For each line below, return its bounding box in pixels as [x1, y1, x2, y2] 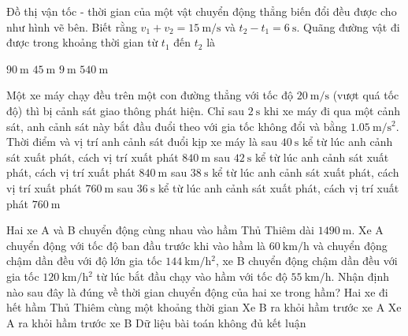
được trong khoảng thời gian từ [6, 34, 158, 50]
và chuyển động [313, 237, 388, 253]
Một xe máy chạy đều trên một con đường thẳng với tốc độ [6, 87, 294, 103]
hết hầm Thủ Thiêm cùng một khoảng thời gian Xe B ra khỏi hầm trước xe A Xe [6, 299, 402, 315]
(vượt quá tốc [332, 87, 399, 103]
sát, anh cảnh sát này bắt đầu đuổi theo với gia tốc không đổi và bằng [6, 118, 347, 134]
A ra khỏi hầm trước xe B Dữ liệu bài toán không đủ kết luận [6, 314, 306, 330]
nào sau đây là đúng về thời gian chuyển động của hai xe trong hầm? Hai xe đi [6, 283, 388, 300]
